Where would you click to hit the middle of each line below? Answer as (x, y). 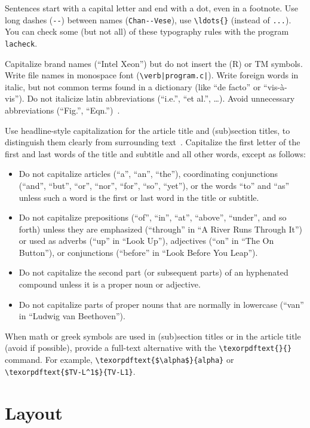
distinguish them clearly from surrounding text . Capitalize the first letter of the (153, 142)
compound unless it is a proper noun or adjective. (110, 284)
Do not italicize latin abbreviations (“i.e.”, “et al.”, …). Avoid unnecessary (161, 98)
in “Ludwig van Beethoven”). (72, 316)
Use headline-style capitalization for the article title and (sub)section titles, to (148, 130)
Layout (34, 412)
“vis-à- (275, 86)
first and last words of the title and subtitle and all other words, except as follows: (155, 153)
